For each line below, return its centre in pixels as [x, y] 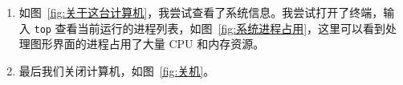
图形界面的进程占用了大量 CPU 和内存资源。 [147, 44]
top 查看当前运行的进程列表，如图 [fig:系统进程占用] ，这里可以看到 [210, 28]
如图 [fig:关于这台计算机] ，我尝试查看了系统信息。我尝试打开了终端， [201, 12]
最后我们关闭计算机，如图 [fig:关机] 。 [117, 70]
